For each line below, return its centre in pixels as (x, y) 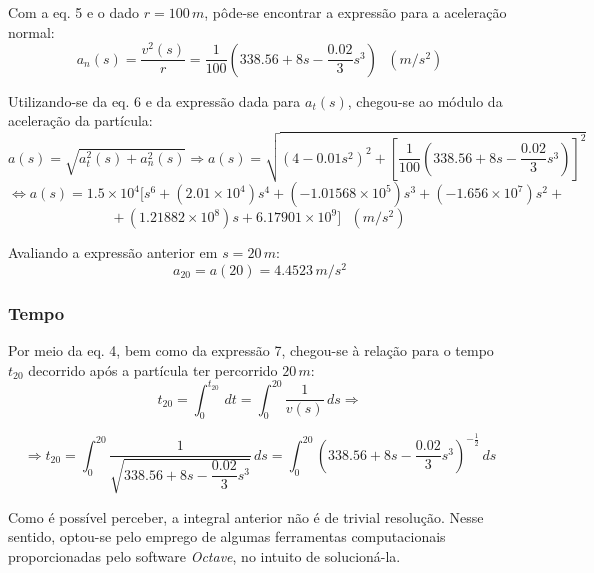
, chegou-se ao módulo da (425, 100)
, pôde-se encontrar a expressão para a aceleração (355, 12)
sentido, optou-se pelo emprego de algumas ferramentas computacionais (227, 536)
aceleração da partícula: (80, 120)
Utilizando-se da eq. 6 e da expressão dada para (154, 100)
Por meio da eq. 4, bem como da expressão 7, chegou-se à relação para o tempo (251, 349)
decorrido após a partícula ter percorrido (153, 369)
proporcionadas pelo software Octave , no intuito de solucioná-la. (204, 556)
